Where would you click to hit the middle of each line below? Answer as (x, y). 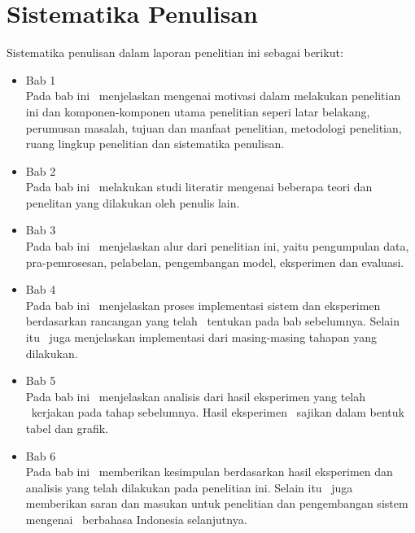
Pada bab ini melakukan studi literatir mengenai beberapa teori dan (199, 187)
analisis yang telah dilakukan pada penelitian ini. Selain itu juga (189, 487)
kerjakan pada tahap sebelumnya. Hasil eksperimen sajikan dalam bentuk (218, 412)
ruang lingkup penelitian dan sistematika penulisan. (155, 144)
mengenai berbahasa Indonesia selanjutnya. (136, 519)
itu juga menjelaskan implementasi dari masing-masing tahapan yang (201, 337)
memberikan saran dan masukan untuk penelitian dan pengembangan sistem (217, 503)
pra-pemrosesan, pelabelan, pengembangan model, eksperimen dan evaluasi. (215, 262)
